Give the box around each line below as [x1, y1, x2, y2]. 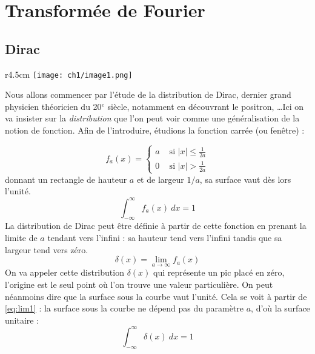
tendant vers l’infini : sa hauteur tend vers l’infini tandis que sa [47, 231, 282, 243]
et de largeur [136, 172, 184, 185]
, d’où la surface [251, 302, 310, 315]
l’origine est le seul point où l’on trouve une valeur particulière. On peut [5, 277, 273, 290]
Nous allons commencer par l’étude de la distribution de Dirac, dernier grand [5, 88, 291, 101]
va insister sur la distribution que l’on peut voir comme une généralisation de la [5, 112, 300, 124]
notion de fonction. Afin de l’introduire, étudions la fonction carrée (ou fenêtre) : [5, 124, 305, 137]
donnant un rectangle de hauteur [5, 172, 127, 185]
